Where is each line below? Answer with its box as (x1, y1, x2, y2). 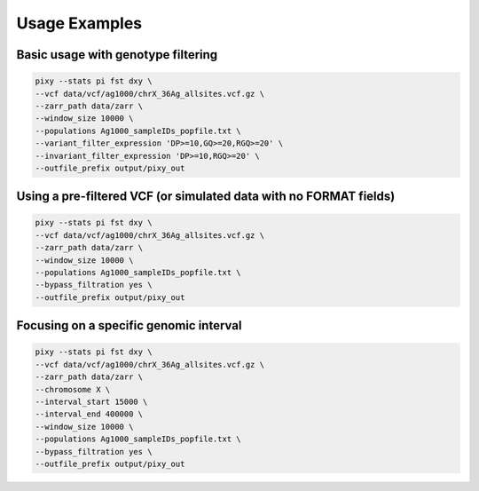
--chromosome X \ (35, 384, 111, 394)
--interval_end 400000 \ (35, 409, 144, 419)
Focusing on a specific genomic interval (16, 318, 242, 333)
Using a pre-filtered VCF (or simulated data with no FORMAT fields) (16, 189, 396, 204)
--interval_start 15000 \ (35, 396, 148, 407)
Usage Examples (16, 13, 143, 33)
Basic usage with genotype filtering (16, 47, 218, 62)
